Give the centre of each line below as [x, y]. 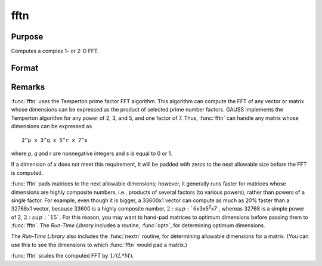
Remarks [28, 87]
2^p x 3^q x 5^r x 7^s [55, 140]
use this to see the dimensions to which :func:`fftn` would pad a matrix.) [99, 245]
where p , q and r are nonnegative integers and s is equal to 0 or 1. [92, 153]
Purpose [27, 37]
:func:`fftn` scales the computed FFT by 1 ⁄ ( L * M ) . [72, 256]
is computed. [27, 172]
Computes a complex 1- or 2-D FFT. [55, 51]
